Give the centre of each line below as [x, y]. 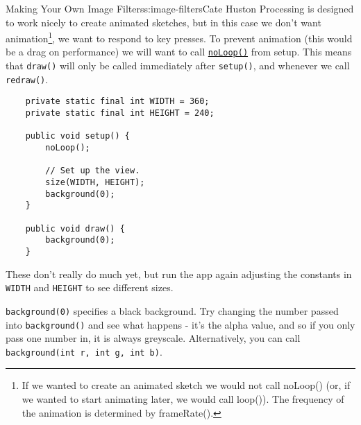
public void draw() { [75, 228]
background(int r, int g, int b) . [84, 351]
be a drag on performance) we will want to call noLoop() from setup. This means [179, 52]
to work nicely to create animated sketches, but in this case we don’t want [163, 22]
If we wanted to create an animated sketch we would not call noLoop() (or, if [186, 385]
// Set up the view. [93, 171]
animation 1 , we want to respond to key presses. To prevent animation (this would [179, 37]
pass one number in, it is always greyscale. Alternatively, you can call [153, 338]
